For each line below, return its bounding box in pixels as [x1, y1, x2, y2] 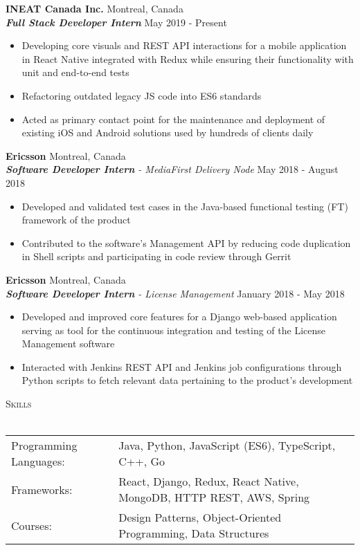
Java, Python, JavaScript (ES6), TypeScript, [118, 437, 336, 454]
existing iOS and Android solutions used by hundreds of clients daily [21, 125, 314, 140]
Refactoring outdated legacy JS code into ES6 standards [21, 88, 262, 102]
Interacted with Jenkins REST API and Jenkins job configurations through [21, 359, 342, 374]
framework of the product [21, 212, 131, 227]
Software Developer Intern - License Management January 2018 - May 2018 [6, 286, 345, 300]
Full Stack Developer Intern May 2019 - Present [6, 15, 227, 29]
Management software [21, 336, 115, 351]
